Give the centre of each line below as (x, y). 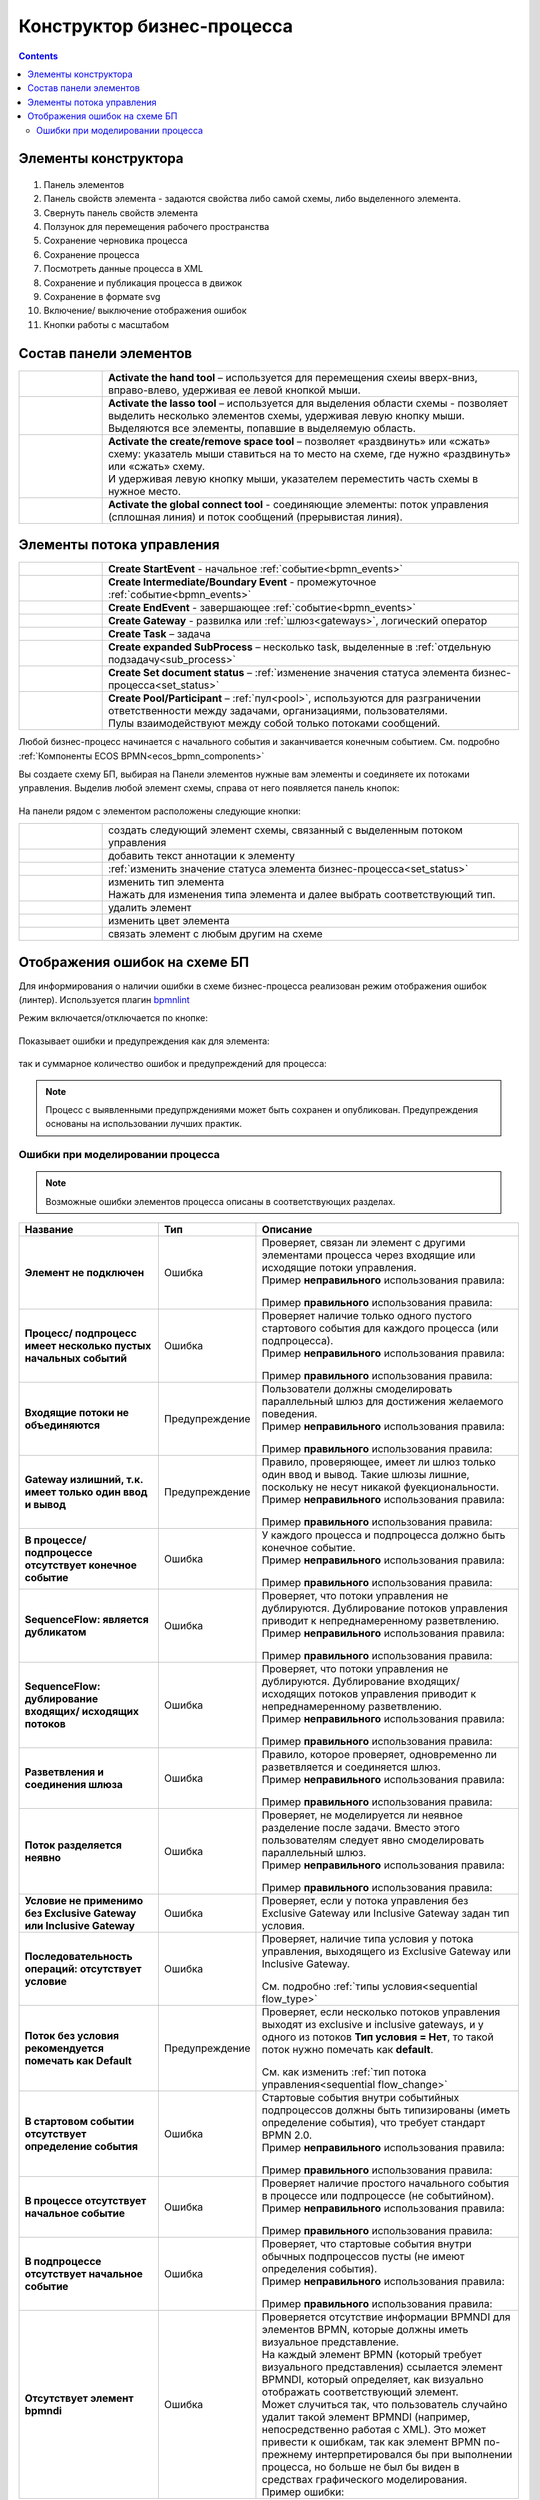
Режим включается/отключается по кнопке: (113, 1018)
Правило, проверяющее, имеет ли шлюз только (379, 1462)
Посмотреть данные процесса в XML (123, 269)
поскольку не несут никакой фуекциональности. (380, 1487)
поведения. (289, 1414)
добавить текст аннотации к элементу (201, 856)
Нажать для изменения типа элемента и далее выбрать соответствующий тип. (302, 895)
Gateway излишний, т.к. (84, 1480)
